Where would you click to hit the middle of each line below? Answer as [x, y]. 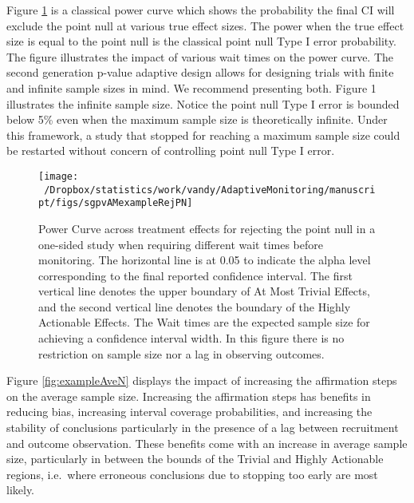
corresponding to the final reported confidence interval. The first [195, 275]
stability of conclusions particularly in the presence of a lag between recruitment [203, 428]
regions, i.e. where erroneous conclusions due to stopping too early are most [192, 474]
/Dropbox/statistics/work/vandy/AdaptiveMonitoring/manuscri [210, 190]
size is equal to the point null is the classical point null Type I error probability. [202, 41]
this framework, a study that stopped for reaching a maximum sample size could [203, 135]
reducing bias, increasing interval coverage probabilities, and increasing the [189, 412]
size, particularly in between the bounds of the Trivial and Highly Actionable [195, 459]
